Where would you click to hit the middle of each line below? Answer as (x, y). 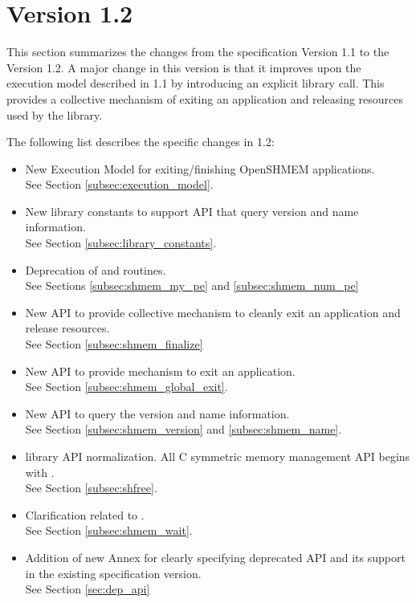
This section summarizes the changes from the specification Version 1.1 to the (198, 52)
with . (40, 472)
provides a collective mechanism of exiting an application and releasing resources (205, 98)
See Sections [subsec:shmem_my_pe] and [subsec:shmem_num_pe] (192, 285)
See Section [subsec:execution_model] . (119, 184)
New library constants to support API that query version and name (192, 211)
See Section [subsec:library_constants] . (121, 243)
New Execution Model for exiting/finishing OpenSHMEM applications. (200, 168)
